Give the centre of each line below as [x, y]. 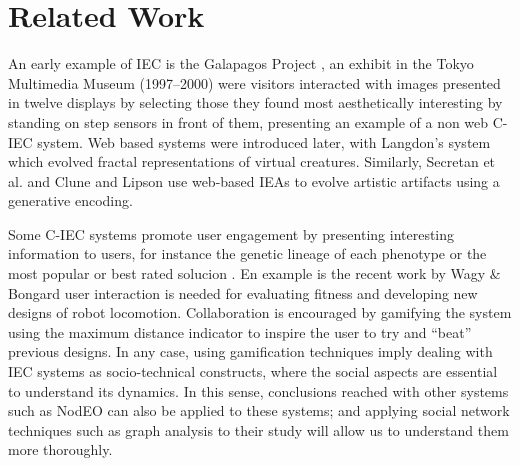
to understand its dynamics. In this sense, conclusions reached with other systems [258, 390]
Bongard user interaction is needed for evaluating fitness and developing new [243, 292]
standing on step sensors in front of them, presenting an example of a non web [248, 121]
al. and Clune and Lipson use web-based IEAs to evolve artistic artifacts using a [254, 180]
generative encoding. [70, 200]
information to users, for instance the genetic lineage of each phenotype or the [247, 253]
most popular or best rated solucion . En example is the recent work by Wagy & [254, 273]
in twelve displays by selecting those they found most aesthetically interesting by [255, 102]
